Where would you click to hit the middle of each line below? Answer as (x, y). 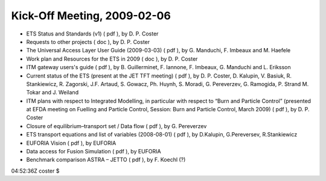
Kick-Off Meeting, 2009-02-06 (91, 16)
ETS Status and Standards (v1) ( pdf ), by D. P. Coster (92, 34)
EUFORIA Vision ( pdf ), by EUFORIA (71, 143)
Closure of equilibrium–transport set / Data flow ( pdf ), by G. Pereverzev (117, 126)
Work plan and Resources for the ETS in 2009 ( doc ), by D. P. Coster (112, 59)
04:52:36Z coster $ (35, 171)
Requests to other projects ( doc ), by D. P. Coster (88, 41)
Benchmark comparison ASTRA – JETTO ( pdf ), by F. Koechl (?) (106, 160)
